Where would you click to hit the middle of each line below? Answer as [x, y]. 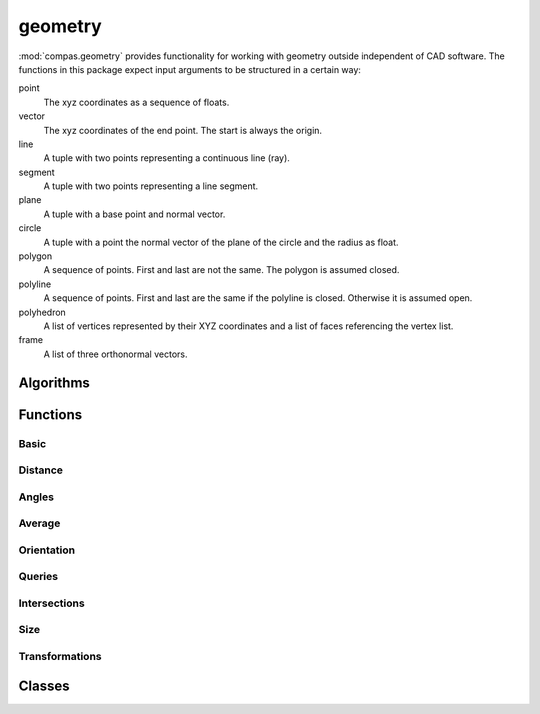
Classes [44, 685]
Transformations [60, 657]
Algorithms [54, 382]
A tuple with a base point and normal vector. [134, 214]
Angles [36, 497]
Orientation [46, 550]
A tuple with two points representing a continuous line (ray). [166, 158]
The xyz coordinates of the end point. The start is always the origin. [183, 130]
